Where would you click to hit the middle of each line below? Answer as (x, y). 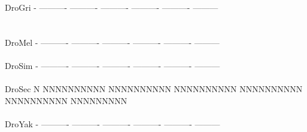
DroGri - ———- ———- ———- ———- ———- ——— (112, 7)
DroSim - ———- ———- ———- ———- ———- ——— (113, 65)
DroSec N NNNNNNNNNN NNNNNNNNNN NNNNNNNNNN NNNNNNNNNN (154, 89)
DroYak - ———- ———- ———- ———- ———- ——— (113, 123)
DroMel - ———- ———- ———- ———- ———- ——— (112, 42)
